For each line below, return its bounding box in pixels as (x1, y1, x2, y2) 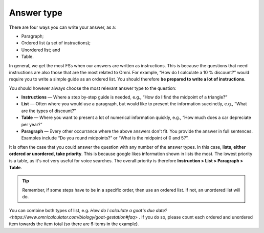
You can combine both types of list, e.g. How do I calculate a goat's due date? (9, 207, 167, 213)
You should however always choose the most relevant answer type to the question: (9, 85, 176, 91)
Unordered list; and (21, 47, 61, 53)
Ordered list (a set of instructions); (21, 40, 90, 46)
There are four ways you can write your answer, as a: (9, 24, 116, 30)
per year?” (21, 121, 43, 127)
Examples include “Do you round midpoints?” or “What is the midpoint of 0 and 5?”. (21, 135, 189, 141)
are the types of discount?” (21, 108, 76, 114)
